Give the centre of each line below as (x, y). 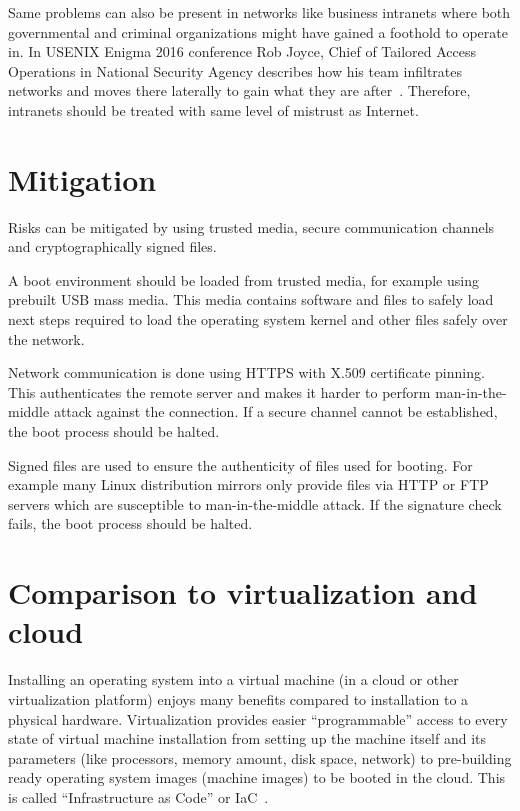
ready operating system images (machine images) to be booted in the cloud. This (257, 777)
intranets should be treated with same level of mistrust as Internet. (213, 109)
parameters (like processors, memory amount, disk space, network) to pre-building (260, 757)
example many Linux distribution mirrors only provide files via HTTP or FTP (248, 484)
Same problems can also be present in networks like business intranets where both (259, 12)
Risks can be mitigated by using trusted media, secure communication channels (251, 226)
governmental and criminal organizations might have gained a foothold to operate (258, 31)
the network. (46, 338)
